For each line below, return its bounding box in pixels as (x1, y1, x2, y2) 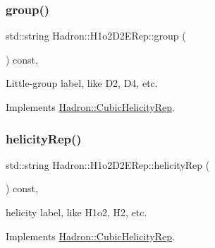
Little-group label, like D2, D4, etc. (6, 76, 158, 90)
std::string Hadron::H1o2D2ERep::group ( (6, 28, 186, 43)
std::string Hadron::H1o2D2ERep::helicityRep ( (6, 157, 210, 172)
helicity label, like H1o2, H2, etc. (6, 205, 147, 219)
